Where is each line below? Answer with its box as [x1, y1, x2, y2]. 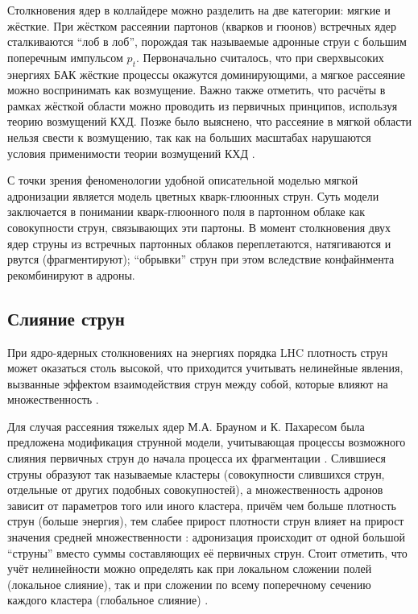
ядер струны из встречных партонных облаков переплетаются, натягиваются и [7, 234, 391, 251]
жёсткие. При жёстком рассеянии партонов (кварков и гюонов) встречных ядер [7, 17, 397, 34]
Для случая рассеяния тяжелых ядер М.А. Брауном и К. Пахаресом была [7, 417, 365, 434]
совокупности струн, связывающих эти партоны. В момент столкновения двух [7, 218, 391, 235]
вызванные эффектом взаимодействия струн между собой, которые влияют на [7, 375, 388, 392]
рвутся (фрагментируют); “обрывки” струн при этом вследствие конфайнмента [7, 251, 395, 268]
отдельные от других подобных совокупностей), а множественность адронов [7, 481, 383, 498]
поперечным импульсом [7, 48, 123, 65]
